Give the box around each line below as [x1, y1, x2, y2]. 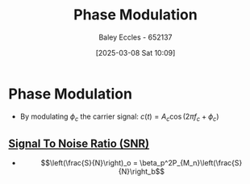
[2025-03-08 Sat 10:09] [95, 48, 176, 57]
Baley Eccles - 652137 [98, 32, 173, 42]
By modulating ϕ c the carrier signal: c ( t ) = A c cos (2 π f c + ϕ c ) [19, 111, 219, 123]
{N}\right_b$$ [118, 167, 165, 177]
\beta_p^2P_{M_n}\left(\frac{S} [140, 158, 243, 168]
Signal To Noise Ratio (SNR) [8, 136, 150, 150]
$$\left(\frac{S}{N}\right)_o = [40, 158, 139, 168]
